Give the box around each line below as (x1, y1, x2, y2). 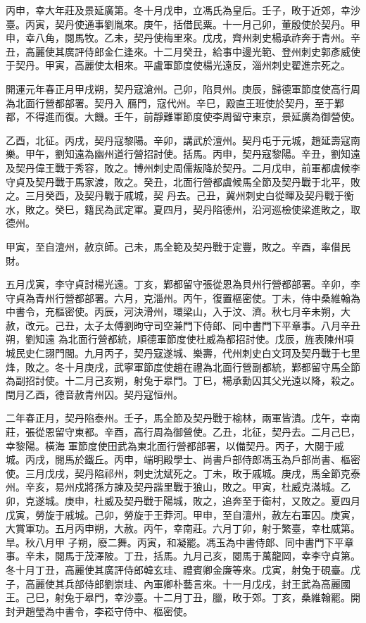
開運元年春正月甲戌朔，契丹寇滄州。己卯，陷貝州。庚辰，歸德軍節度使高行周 (6, 81, 360, 96)
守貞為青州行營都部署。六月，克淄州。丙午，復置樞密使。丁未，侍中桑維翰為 (6, 290, 360, 305)
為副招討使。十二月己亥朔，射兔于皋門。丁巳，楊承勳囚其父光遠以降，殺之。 (6, 373, 360, 388)
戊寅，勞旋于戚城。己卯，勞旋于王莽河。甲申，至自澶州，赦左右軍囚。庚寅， (6, 507, 360, 522)
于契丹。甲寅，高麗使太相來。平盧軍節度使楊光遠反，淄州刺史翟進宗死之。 (6, 58, 351, 73)
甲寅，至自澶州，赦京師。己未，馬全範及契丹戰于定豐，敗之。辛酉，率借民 (6, 239, 351, 253)
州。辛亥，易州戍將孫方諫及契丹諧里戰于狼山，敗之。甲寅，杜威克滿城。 (6, 479, 341, 494)
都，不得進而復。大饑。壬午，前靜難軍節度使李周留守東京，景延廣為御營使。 (6, 109, 360, 124)
